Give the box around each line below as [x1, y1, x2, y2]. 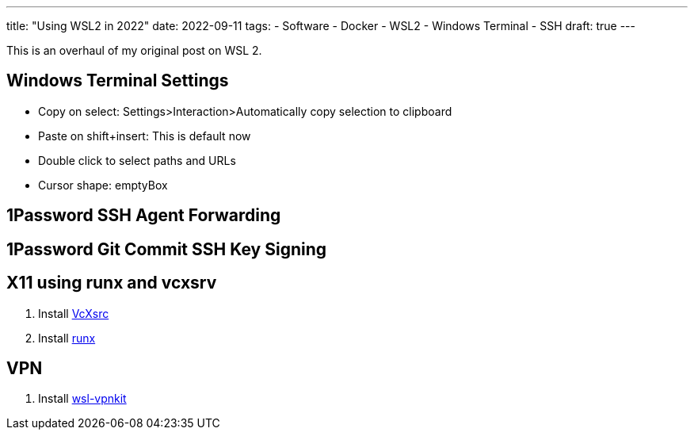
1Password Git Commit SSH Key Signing [6, 239, 327, 259]
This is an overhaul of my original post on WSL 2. [6, 44, 262, 57]
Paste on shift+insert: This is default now [38, 128, 251, 143]
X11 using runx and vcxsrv [6, 273, 217, 293]
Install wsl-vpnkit [38, 392, 127, 406]
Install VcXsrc [38, 306, 109, 320]
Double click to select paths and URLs [38, 153, 236, 167]
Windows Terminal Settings [6, 71, 229, 91]
